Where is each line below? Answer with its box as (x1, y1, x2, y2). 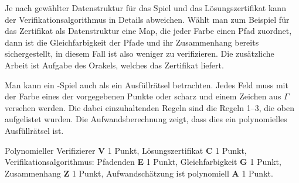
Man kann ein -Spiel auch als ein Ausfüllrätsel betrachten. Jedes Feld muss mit (5, 78, 288, 91)
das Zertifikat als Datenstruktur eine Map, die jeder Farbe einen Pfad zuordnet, (5, 25, 292, 37)
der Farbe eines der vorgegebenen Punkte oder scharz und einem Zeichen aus (5, 90, 281, 102)
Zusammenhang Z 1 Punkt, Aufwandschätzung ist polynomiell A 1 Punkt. (5, 167, 273, 179)
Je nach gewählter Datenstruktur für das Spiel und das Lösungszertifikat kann (5, 2, 286, 13)
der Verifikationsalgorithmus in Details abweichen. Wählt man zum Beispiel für (5, 13, 290, 25)
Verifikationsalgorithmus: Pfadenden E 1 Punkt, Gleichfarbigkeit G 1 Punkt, (5, 156, 281, 168)
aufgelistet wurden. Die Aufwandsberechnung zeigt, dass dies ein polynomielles (5, 113, 287, 125)
